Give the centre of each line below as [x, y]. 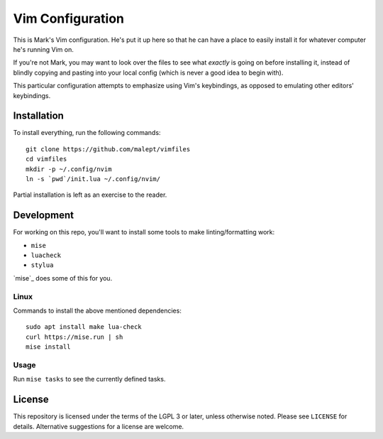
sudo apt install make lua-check [84, 327]
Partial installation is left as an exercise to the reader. [90, 195]
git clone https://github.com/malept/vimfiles [108, 149]
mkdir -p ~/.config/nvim [69, 169]
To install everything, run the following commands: [87, 133]
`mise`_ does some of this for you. [63, 278]
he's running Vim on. [43, 49]
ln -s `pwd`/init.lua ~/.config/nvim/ [93, 179]
